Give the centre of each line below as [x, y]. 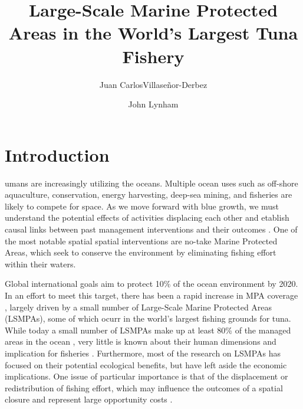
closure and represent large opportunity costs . [89, 399]
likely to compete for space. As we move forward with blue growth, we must [142, 206]
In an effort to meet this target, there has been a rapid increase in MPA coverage [151, 295]
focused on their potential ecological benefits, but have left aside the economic [146, 364]
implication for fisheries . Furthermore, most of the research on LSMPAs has [143, 353]
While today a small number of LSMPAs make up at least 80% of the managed [148, 330]
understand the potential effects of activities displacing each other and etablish [147, 217]
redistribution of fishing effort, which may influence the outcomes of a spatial [144, 387]
